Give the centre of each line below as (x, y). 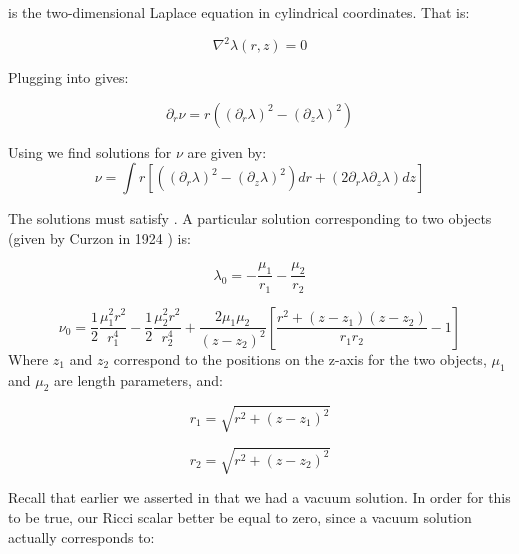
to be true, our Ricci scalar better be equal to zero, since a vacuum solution (240, 517)
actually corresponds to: (81, 536)
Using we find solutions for (90, 151)
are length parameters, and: (139, 379)
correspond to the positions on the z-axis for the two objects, (300, 358)
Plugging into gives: (68, 77)
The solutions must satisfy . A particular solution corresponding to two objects (250, 218)
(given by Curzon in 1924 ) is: (99, 237)
